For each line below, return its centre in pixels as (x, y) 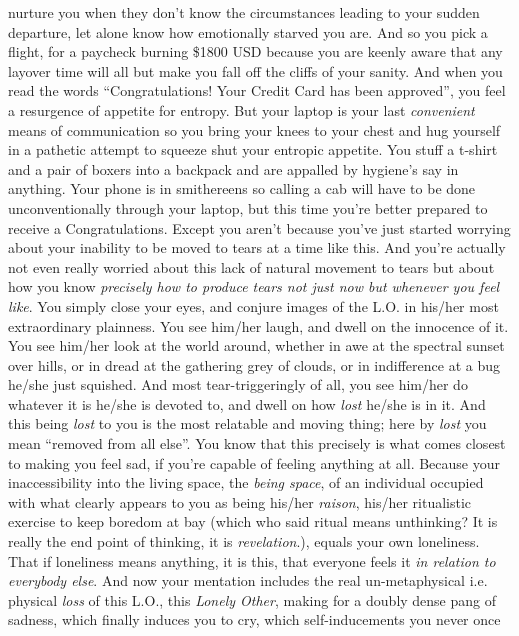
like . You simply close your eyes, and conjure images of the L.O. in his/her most (253, 305)
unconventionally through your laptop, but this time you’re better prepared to (248, 207)
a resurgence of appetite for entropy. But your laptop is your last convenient (241, 109)
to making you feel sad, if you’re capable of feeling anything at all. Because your (254, 462)
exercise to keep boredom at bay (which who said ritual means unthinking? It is (253, 521)
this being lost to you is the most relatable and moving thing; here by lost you (247, 423)
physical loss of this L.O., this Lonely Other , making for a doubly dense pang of (252, 599)
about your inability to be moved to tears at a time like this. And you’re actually (257, 247)
